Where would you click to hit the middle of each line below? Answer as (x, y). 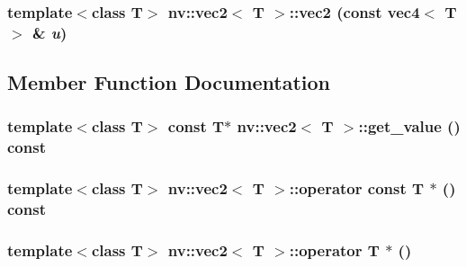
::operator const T (357, 188)
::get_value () (409, 126)
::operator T (334, 250)
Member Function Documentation (169, 82)
